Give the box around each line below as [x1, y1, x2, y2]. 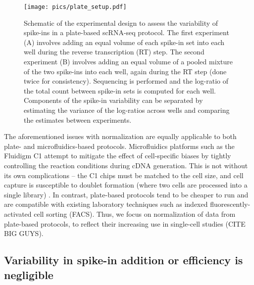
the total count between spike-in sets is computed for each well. [24, 85, 216, 95]
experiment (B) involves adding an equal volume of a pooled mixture [24, 56, 233, 67]
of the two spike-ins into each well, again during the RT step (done [24, 66, 227, 76]
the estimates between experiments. [24, 114, 132, 125]
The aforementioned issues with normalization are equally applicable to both [4, 131, 237, 142]
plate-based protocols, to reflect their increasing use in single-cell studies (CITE [4, 218, 246, 229]
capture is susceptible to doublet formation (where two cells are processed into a [4, 180, 248, 190]
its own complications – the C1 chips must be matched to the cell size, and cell [4, 170, 244, 180]
